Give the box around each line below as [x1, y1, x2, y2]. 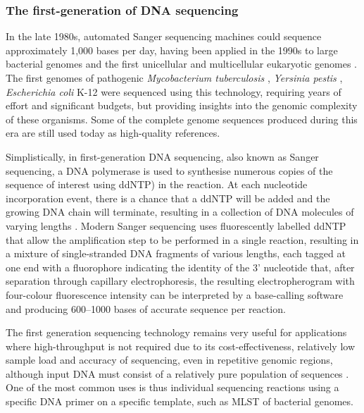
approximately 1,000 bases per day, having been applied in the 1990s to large [6, 42, 338, 57]
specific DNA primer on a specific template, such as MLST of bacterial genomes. [6, 394, 353, 409]
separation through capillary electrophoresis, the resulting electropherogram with [6, 273, 355, 288]
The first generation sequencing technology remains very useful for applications [6, 325, 347, 340]
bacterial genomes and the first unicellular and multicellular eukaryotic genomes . [6, 56, 358, 71]
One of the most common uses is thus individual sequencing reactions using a [6, 380, 339, 395]
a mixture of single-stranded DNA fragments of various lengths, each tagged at [6, 246, 346, 261]
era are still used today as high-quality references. [6, 125, 220, 140]
